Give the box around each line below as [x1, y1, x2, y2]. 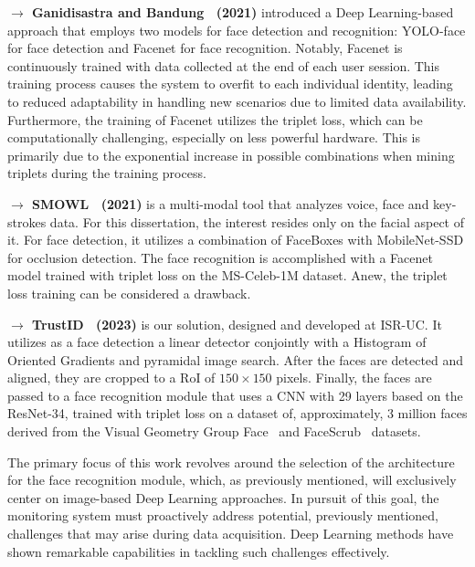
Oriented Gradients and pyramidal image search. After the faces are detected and [7, 350, 464, 369]
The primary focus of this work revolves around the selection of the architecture [7, 452, 455, 471]
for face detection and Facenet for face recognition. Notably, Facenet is [7, 38, 403, 58]
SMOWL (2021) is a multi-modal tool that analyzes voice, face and [32, 194, 429, 213]
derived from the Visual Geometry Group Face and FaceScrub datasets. [7, 422, 421, 441]
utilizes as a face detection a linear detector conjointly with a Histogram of [7, 332, 427, 352]
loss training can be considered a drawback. [7, 283, 251, 302]
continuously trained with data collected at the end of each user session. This [7, 56, 440, 75]
